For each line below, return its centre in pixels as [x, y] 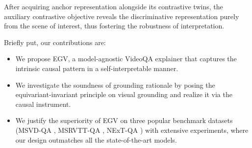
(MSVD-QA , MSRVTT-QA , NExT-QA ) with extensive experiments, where [132, 130]
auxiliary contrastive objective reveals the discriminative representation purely [122, 16]
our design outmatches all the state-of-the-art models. [96, 139]
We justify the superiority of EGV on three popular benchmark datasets [124, 120]
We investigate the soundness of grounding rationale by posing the [115, 85]
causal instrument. [43, 104]
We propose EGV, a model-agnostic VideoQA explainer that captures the [126, 59]
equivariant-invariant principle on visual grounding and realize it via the [124, 94]
